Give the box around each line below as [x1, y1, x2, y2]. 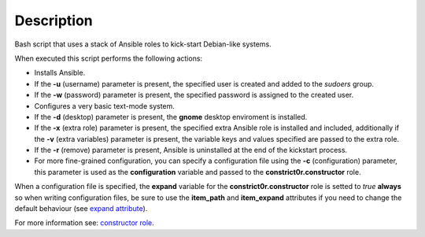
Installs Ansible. [34, 68, 86, 78]
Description [14, 12, 94, 29]
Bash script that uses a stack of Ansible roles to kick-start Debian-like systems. [14, 39, 272, 49]
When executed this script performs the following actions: [14, 54, 203, 63]
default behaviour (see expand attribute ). [14, 204, 148, 213]
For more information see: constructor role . [14, 218, 155, 228]
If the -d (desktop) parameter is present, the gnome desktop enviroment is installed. [34, 112, 308, 121]
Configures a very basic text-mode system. [34, 101, 175, 110]
